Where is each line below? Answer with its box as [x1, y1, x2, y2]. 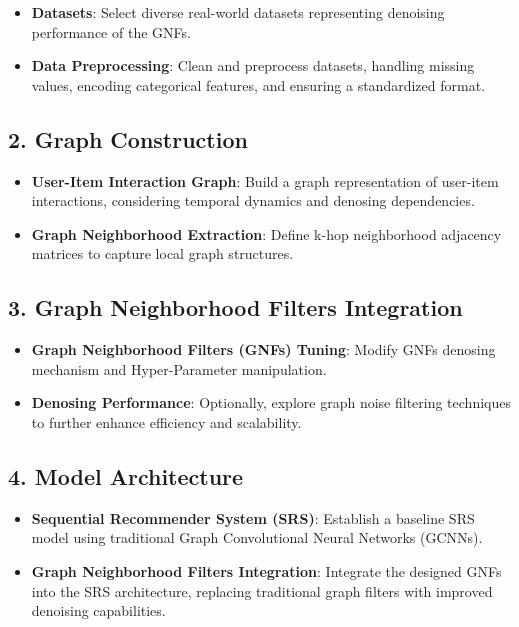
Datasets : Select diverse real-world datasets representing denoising [31, 2, 445, 22]
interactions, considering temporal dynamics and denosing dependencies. [31, 190, 475, 211]
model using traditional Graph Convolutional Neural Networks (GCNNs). [31, 527, 483, 548]
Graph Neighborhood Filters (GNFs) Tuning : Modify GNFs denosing [31, 339, 496, 360]
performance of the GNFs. [31, 21, 191, 42]
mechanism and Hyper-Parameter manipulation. [31, 358, 327, 379]
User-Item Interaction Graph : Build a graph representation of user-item [31, 170, 499, 191]
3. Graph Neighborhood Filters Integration [8, 292, 463, 323]
